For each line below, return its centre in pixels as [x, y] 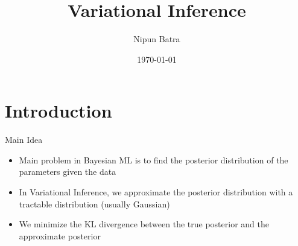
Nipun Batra [157, 39]
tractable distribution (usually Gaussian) [94, 203]
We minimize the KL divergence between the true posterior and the [144, 224]
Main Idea [24, 140]
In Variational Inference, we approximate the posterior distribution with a [156, 192]
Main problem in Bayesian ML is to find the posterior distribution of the [154, 159]
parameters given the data [68, 172]
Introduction [59, 111]
